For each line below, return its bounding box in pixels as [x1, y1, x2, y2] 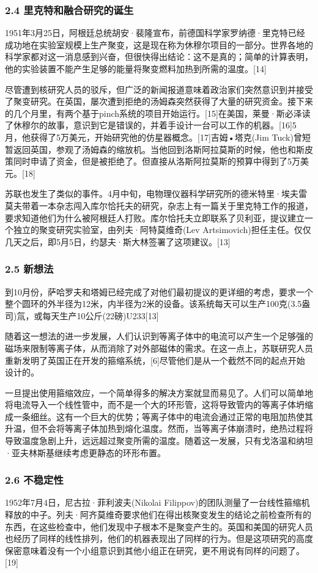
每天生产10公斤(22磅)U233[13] [42, 309, 159, 322]
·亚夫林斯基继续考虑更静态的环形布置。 [5, 446, 166, 459]
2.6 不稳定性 [5, 472, 64, 487]
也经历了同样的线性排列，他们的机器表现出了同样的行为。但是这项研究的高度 [5, 532, 313, 545]
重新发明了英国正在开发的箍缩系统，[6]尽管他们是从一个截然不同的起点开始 [5, 353, 305, 366]
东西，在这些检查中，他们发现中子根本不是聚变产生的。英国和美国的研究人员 [5, 520, 313, 533]
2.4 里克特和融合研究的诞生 [5, 2, 134, 17]
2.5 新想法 [5, 261, 54, 276]
